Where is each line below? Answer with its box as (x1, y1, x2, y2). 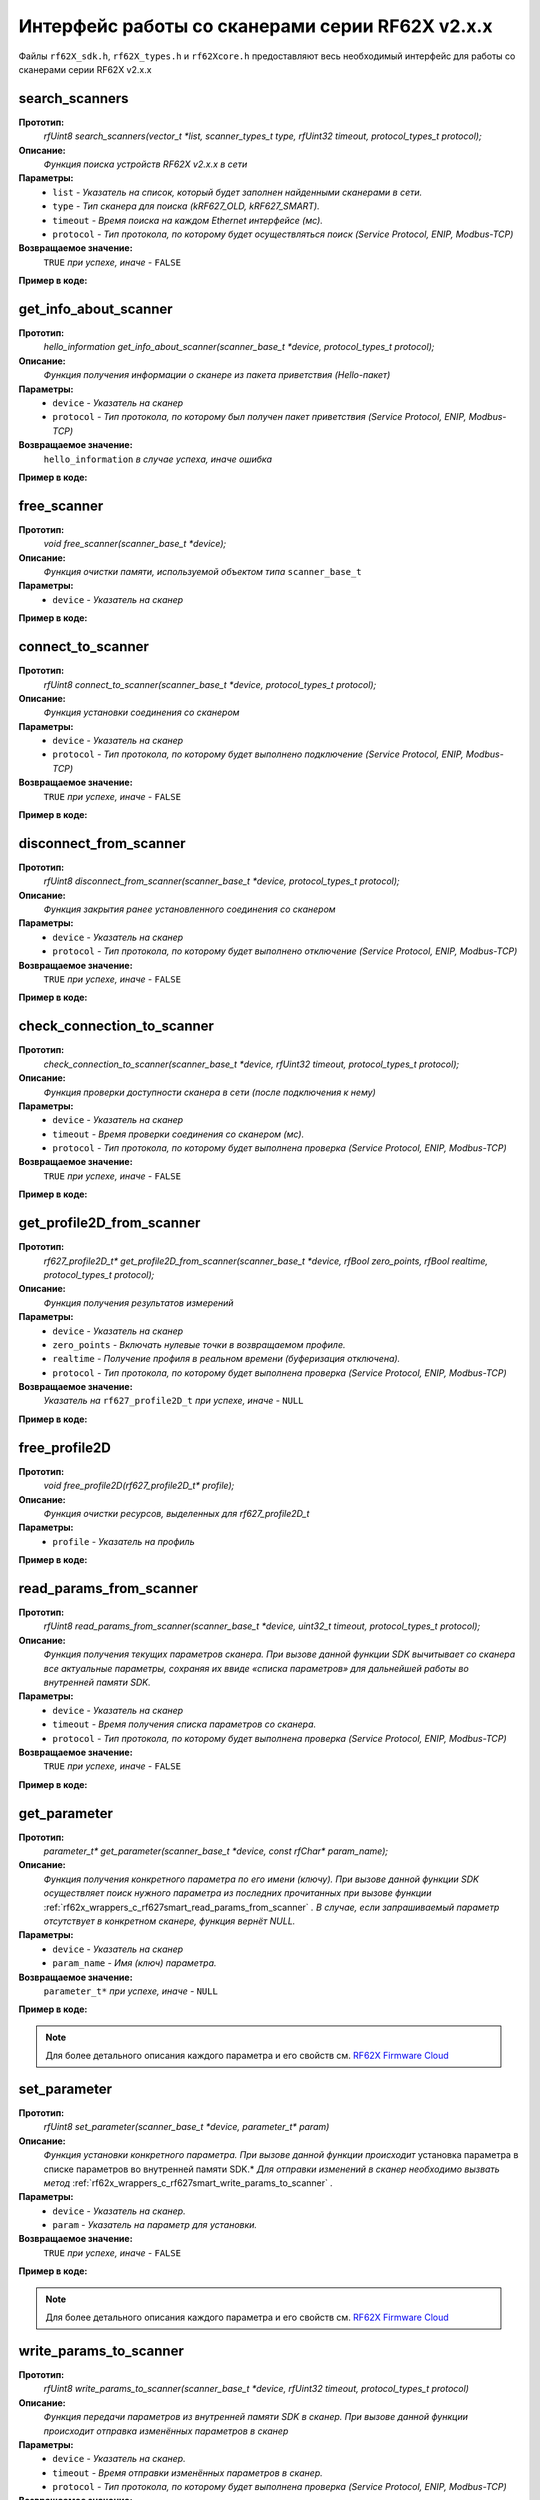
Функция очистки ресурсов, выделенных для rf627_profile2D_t (43, 1507, 310, 1519)
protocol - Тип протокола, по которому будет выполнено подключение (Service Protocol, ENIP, (52, 748, 464, 760)
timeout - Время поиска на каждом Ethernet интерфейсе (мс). (52, 214, 324, 226)
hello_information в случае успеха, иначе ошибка (43, 453, 273, 465)
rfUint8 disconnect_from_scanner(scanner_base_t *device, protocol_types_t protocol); (43, 875, 400, 887)
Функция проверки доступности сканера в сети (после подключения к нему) (43, 1086, 377, 1098)
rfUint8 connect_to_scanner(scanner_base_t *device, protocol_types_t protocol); (43, 678, 377, 690)
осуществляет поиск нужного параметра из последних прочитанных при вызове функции (43, 1887, 432, 1899)
